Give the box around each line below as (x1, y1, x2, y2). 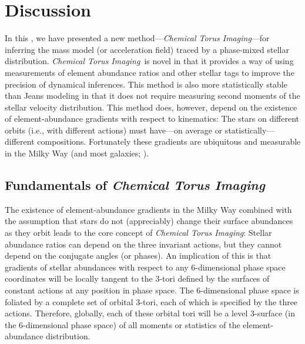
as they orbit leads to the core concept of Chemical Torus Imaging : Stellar (5, 226, 272, 239)
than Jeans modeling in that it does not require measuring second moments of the (5, 89, 300, 102)
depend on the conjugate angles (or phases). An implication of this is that (5, 249, 272, 262)
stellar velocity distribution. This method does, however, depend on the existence (5, 101, 297, 113)
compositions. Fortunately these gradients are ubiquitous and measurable (37, 135, 301, 148)
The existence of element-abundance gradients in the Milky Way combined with (5, 203, 292, 215)
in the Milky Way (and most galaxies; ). (5, 147, 149, 159)
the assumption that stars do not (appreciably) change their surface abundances (5, 215, 293, 227)
